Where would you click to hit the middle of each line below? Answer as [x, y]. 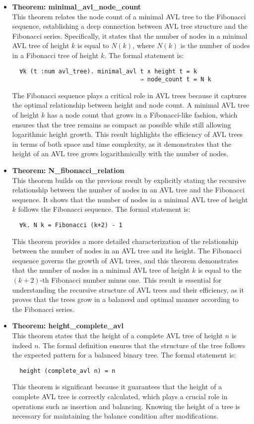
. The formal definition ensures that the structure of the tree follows [142, 345]
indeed [22, 345]
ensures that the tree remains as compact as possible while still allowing [122, 124]
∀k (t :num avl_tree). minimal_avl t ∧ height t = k [108, 71]
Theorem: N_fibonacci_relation [68, 170]
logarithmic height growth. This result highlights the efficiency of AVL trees [127, 134]
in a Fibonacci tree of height [55, 55]
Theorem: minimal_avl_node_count [77, 6]
